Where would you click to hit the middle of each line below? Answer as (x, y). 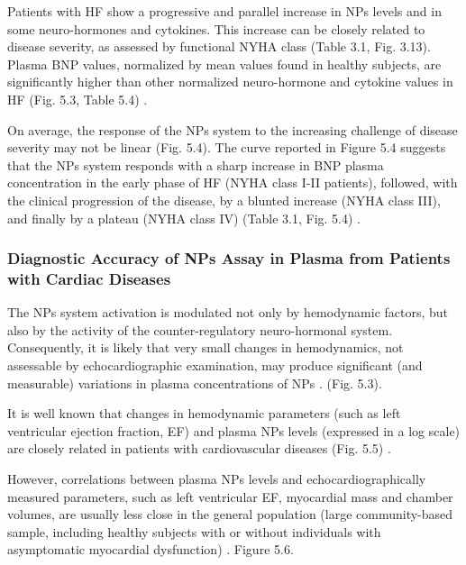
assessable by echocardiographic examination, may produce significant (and (215, 365)
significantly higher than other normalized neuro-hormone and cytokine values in (230, 82)
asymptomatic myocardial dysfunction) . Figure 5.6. (151, 549)
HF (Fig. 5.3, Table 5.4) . (78, 99)
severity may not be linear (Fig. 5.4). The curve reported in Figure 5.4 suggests (227, 147)
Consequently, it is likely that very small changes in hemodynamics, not (206, 347)
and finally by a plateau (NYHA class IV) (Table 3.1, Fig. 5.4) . (184, 218)
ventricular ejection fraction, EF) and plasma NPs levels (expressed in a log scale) (234, 430)
